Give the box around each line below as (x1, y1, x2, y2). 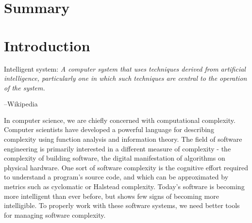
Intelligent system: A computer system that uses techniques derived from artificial (4, 63, 246, 74)
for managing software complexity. (4, 209, 106, 220)
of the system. (4, 82, 45, 92)
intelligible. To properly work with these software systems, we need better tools (4, 200, 240, 210)
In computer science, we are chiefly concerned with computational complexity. (4, 115, 235, 125)
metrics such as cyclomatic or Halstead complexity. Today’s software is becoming (4, 181, 245, 192)
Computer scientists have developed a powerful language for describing (4, 124, 214, 134)
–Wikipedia (4, 99, 38, 109)
